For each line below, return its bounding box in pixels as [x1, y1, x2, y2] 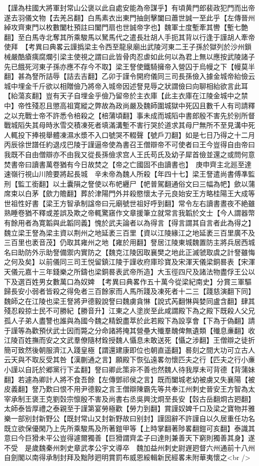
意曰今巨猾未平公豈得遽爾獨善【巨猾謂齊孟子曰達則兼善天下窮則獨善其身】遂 [4, 433, 255, 443]
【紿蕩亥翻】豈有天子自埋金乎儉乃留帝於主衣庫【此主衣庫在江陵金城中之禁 [4, 90, 248, 101]
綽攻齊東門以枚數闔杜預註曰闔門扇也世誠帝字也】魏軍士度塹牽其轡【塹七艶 [4, 22, 248, 32]
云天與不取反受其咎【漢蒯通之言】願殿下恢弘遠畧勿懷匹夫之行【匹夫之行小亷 [4, 354, 255, 365]
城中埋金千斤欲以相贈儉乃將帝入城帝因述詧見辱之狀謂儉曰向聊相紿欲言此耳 [4, 80, 248, 91]
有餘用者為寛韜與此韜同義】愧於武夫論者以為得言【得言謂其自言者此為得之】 [4, 218, 255, 228]
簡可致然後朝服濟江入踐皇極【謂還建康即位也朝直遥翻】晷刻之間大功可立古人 [4, 344, 255, 355]
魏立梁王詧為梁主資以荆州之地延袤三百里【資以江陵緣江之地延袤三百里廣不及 [4, 227, 255, 237]
